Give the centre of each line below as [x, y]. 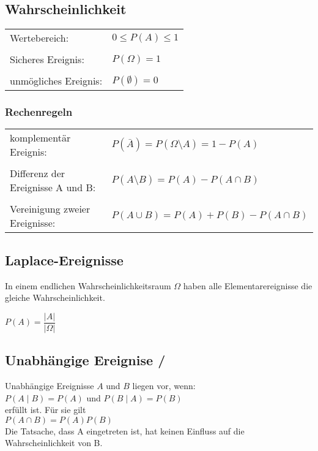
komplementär [40, 138]
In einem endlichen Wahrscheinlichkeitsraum [88, 285]
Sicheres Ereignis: [47, 59]
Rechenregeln [39, 112]
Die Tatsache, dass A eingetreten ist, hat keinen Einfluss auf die [125, 430]
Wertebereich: [39, 38]
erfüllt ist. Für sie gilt [46, 410]
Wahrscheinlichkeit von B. [54, 443]
